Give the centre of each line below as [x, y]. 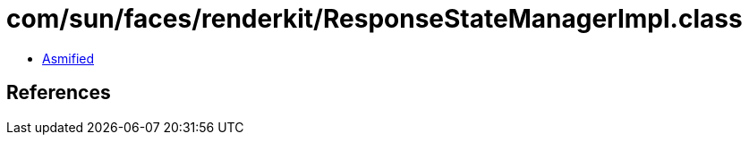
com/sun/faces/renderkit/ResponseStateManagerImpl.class [374, 19]
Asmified [68, 58]
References [59, 93]
